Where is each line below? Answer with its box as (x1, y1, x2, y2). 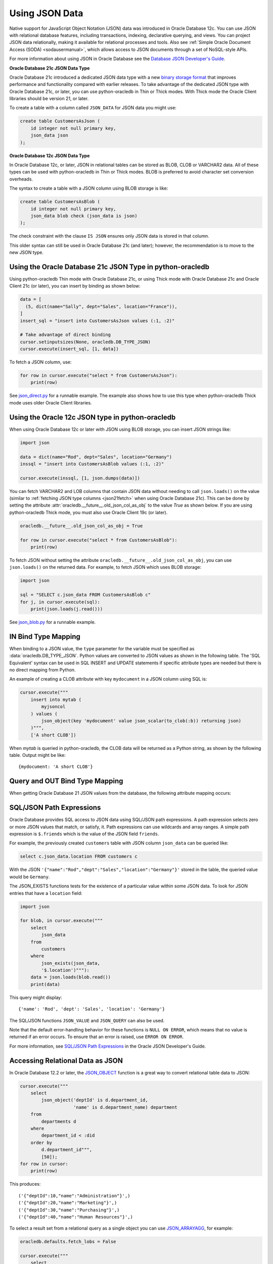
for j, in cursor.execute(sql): (20, 599, 101, 605)
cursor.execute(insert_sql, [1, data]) (20, 346, 119, 352)
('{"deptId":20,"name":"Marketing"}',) (18, 1200, 117, 1206)
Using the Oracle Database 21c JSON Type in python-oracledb (9, 262, 210, 271)
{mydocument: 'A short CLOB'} (18, 764, 94, 770)
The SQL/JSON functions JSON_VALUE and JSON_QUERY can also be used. (9, 1017, 165, 1023)
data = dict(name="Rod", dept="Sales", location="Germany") (20, 454, 172, 460)
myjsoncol (41, 704, 66, 710)
